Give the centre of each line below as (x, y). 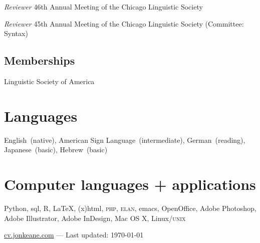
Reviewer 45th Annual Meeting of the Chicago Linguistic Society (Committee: (124, 23)
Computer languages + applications (130, 184)
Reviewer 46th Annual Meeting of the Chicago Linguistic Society (103, 7)
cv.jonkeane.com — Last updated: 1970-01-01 (74, 235)
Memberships (40, 60)
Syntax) (16, 33)
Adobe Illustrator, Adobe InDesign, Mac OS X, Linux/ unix (95, 218)
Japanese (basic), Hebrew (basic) (56, 150)
